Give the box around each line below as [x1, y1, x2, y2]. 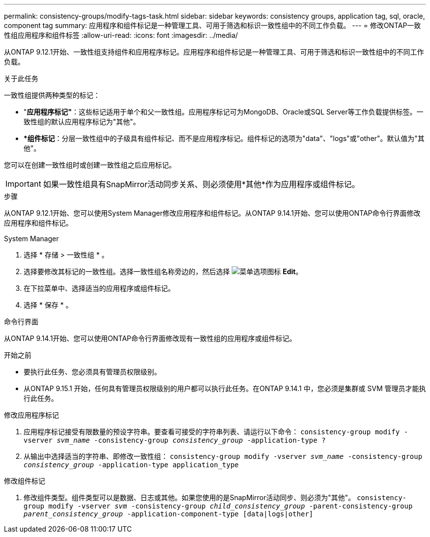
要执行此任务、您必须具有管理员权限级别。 [24, 367, 161, 376]
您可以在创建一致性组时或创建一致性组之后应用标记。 [4, 161, 176, 169]
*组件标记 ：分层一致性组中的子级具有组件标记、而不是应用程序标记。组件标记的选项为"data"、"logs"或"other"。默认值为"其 [24, 134, 425, 142]
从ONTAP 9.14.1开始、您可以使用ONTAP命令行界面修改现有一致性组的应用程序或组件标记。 [4, 334, 296, 342]
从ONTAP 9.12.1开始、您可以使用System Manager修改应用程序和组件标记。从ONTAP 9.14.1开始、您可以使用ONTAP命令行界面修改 [4, 209, 421, 217]
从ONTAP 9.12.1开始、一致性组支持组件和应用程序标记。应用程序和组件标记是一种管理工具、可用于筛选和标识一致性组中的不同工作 [4, 48, 424, 56]
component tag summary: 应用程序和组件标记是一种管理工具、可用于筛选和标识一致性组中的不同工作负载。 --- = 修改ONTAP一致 [4, 21, 421, 29]
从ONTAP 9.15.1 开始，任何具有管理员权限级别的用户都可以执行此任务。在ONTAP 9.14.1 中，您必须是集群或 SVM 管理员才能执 [24, 384, 426, 393]
